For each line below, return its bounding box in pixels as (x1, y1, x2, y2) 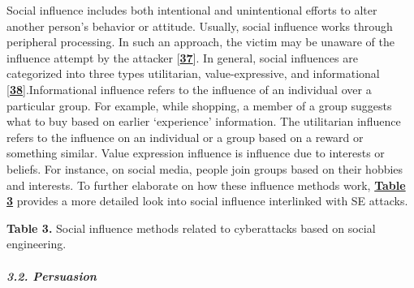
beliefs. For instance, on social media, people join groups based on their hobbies (6, 160, 403, 177)
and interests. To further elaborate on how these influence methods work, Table (6, 176, 406, 193)
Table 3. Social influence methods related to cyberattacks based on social (6, 219, 376, 236)
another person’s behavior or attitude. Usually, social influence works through (6, 17, 393, 34)
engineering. (6, 235, 67, 252)
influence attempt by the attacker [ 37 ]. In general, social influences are (6, 49, 358, 66)
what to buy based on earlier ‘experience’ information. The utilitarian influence (6, 113, 401, 130)
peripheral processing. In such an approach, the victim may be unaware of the (6, 33, 395, 50)
